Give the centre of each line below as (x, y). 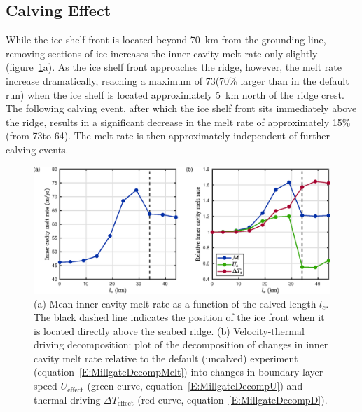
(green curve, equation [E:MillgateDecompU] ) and (195, 386)
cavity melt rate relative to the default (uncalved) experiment (166, 358)
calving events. (37, 149)
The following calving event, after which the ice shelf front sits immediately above (181, 108)
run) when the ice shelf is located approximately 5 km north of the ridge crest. (175, 94)
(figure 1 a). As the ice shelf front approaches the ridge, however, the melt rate (174, 67)
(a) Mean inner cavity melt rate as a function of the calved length (175, 303)
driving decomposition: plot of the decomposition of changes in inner (181, 344)
